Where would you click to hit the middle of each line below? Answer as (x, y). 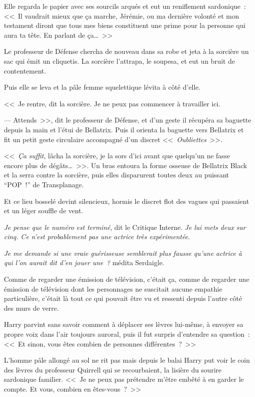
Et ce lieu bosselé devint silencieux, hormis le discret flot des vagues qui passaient (127, 201)
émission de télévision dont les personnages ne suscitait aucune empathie (113, 288)
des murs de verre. (31, 308)
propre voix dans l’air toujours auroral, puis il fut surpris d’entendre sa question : (127, 334)
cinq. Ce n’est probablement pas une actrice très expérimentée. (97, 236)
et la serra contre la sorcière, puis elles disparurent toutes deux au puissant (116, 175)
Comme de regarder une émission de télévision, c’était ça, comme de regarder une (127, 279)
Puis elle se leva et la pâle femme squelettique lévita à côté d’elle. (102, 87)
